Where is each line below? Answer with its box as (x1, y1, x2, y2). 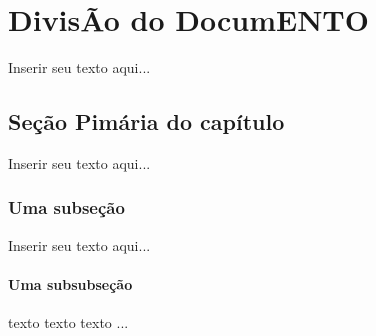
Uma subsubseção (8, 273, 133, 294)
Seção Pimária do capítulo (8, 106, 285, 137)
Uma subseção (8, 195, 125, 220)
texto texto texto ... (8, 312, 129, 333)
